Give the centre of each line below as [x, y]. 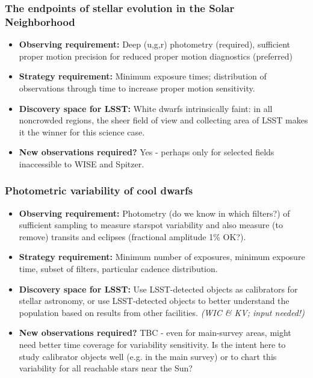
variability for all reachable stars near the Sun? [106, 368]
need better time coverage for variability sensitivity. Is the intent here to [152, 345]
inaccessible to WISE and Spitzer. [82, 163]
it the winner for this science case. [82, 132]
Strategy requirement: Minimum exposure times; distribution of [143, 76]
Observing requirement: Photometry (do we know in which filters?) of [154, 213]
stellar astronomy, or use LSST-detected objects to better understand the [154, 301]
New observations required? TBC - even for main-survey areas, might [155, 333]
